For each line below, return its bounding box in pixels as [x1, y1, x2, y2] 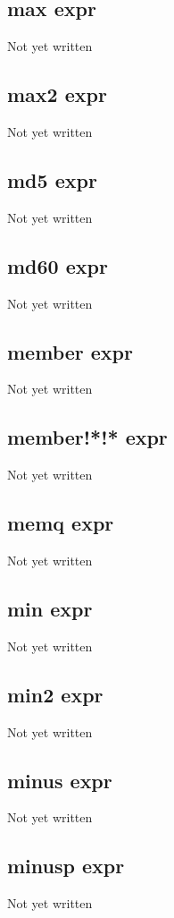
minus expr [7, 766, 112, 794]
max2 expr [7, 81, 107, 108]
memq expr [7, 509, 114, 537]
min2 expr [7, 680, 104, 708]
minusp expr [7, 852, 125, 880]
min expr [7, 594, 93, 622]
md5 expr [7, 166, 97, 193]
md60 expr [7, 251, 108, 279]
